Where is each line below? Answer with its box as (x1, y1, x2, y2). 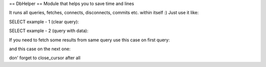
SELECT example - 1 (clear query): (9, 19, 79, 25)
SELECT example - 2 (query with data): (9, 28, 89, 34)
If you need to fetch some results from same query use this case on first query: (9, 37, 170, 43)
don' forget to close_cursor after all (9, 55, 81, 61)
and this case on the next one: (9, 46, 71, 52)
